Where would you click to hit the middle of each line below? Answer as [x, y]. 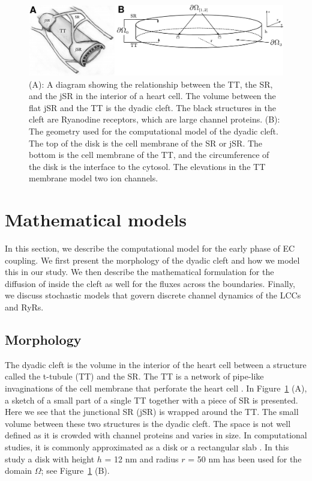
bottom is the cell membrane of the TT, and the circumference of [149, 155]
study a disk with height [50, 458]
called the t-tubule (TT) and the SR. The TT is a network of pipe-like [134, 376]
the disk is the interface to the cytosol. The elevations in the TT [147, 166]
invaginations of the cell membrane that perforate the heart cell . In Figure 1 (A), [156, 388]
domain [19, 470]
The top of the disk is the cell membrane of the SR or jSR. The [146, 143]
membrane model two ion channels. [94, 178]
